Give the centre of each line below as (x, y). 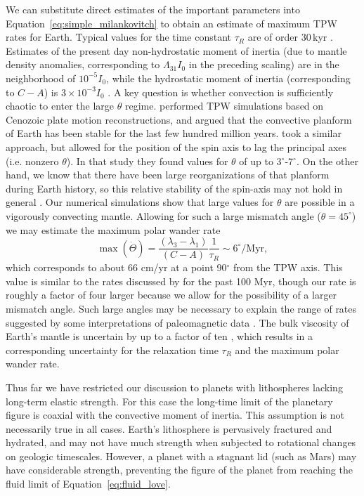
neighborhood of (41, 78)
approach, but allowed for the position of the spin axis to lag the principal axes (176, 146)
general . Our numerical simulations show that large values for (140, 202)
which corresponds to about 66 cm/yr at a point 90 (116, 267)
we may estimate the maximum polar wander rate (113, 229)
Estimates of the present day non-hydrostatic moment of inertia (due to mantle (176, 50)
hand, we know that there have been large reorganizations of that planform (168, 175)
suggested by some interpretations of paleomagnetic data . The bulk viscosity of (177, 322)
